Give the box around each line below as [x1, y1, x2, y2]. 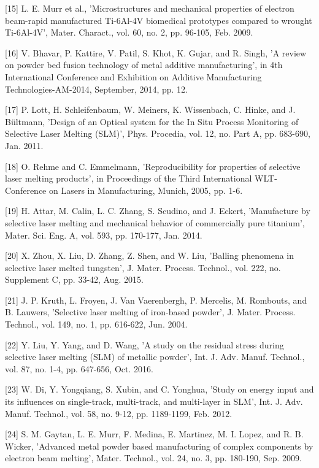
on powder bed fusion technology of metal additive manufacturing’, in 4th [5, 58, 283, 71]
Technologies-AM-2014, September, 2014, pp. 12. [5, 82, 188, 95]
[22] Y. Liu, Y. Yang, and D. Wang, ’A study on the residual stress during [5, 338, 284, 351]
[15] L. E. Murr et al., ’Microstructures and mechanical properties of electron [5, 2, 294, 14]
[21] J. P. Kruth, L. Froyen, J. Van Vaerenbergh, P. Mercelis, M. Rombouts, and [5, 293, 307, 306]
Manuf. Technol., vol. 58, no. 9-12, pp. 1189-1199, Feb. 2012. [5, 407, 233, 420]
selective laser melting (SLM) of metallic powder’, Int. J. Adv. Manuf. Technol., [5, 350, 305, 363]
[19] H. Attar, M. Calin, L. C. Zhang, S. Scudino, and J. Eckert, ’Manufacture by [5, 204, 310, 217]
